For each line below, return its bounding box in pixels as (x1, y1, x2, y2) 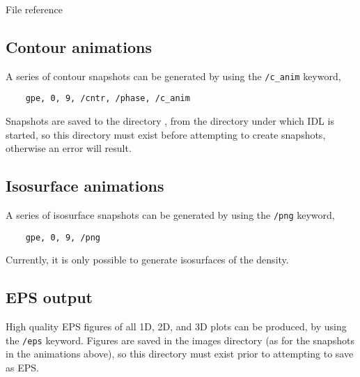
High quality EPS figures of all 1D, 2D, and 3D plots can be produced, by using (6, 319, 347, 334)
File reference (6, 2, 63, 16)
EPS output (6, 286, 93, 308)
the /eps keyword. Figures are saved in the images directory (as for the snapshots (6, 332, 354, 347)
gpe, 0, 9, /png (25, 232, 101, 243)
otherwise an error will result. (6, 141, 132, 155)
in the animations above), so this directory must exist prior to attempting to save (6, 346, 354, 361)
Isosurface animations (6, 175, 164, 197)
